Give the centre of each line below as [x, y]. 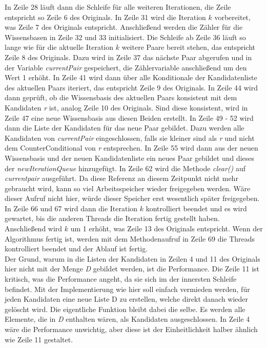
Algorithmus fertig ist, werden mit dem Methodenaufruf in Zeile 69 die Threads [130, 238]
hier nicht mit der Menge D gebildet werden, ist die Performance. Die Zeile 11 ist [132, 269]
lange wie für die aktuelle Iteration [59, 47]
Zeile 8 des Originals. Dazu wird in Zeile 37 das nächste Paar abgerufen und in [128, 57]
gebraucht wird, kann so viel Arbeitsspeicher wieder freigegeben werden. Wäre [128, 188]
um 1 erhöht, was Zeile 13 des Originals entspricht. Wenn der [167, 228]
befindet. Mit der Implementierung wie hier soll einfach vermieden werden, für [127, 289]
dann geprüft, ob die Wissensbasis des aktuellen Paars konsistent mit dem [121, 97]
